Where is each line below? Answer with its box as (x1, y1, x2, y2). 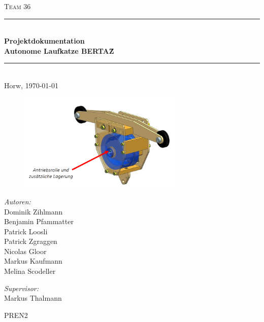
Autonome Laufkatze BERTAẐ (4, 45, 114, 56)
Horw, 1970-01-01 (4, 80, 58, 90)
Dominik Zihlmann (4, 206, 63, 217)
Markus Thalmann (4, 293, 62, 303)
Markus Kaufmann (4, 256, 62, 266)
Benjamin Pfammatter (4, 216, 74, 227)
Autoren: (4, 196, 31, 206)
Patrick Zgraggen (4, 236, 57, 246)
